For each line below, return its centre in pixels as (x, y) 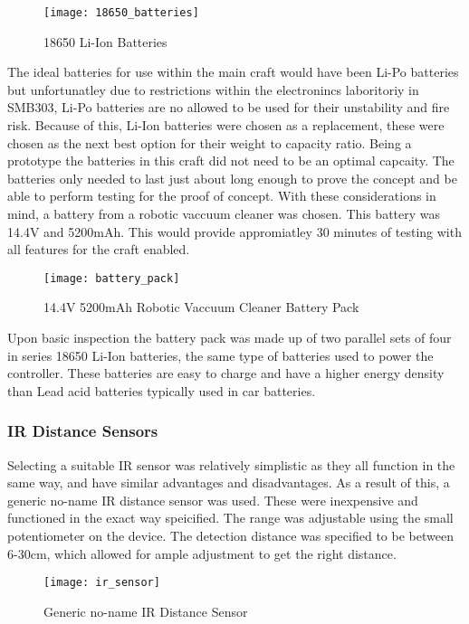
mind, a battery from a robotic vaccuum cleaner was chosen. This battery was (224, 213)
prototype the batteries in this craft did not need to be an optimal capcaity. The (231, 161)
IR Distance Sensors (83, 431)
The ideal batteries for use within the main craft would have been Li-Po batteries (233, 72)
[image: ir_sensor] (102, 583)
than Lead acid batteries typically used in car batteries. (162, 390)
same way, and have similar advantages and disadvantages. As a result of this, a (229, 482)
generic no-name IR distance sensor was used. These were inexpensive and (213, 500)
